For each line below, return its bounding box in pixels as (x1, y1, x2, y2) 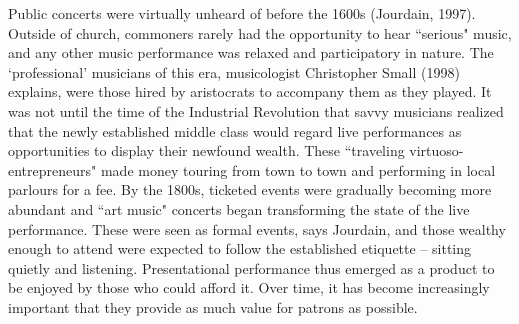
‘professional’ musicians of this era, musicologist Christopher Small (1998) (8, 61, 460, 82)
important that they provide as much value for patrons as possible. (8, 296, 418, 317)
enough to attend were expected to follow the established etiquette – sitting (8, 238, 472, 259)
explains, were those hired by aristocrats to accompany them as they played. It (8, 81, 492, 102)
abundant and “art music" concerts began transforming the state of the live (8, 198, 470, 219)
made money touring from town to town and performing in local (100, 159, 496, 180)
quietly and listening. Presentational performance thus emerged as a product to (8, 257, 495, 278)
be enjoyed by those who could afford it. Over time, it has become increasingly (8, 277, 490, 298)
